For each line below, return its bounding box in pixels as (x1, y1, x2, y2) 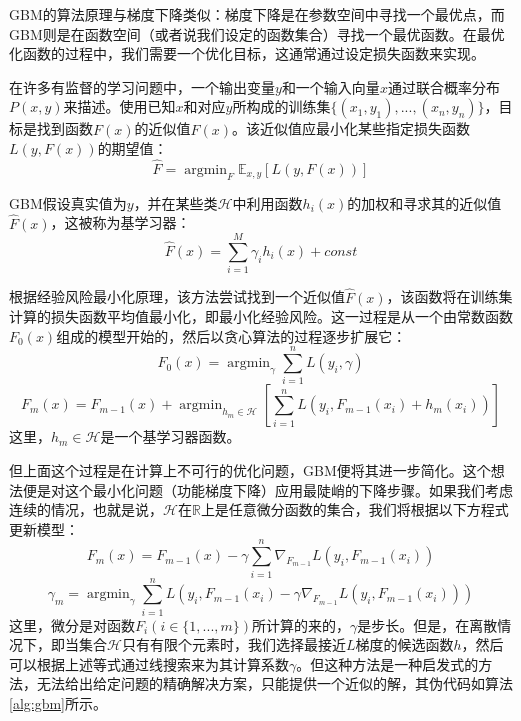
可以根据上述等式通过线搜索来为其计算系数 (9, 653, 289, 674)
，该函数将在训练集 (386, 286, 513, 307)
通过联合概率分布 (387, 76, 500, 97)
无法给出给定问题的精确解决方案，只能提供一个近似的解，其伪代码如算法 (36, 673, 513, 694)
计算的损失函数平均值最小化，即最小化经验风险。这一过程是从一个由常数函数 (9, 306, 513, 327)
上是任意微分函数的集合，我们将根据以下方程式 (200, 499, 509, 520)
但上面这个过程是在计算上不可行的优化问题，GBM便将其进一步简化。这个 (9, 460, 491, 481)
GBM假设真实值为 (9, 192, 127, 213)
